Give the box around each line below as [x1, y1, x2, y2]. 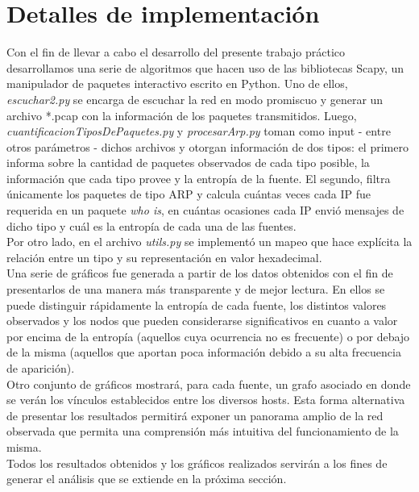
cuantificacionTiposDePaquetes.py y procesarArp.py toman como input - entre [6, 123, 391, 140]
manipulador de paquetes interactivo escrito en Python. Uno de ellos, [6, 75, 348, 92]
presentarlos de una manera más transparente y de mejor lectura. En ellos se [6, 281, 385, 298]
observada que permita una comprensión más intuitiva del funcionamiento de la [6, 423, 399, 440]
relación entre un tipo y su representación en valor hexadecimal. [6, 248, 322, 265]
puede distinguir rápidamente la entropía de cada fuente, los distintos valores [6, 296, 387, 313]
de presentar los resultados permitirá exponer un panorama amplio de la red [6, 407, 384, 423]
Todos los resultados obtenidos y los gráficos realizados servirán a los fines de [6, 454, 388, 471]
